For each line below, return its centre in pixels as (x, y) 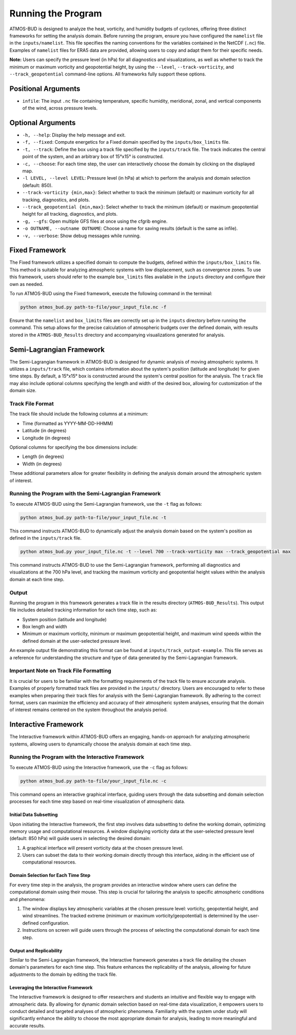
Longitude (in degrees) (46, 438)
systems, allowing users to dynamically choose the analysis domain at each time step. (101, 744)
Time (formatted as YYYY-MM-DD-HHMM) (68, 423)
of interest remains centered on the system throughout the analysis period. (88, 710)
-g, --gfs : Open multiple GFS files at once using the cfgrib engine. (95, 221)
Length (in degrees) (43, 456)
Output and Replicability (36, 950)
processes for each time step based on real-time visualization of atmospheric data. (97, 801)
